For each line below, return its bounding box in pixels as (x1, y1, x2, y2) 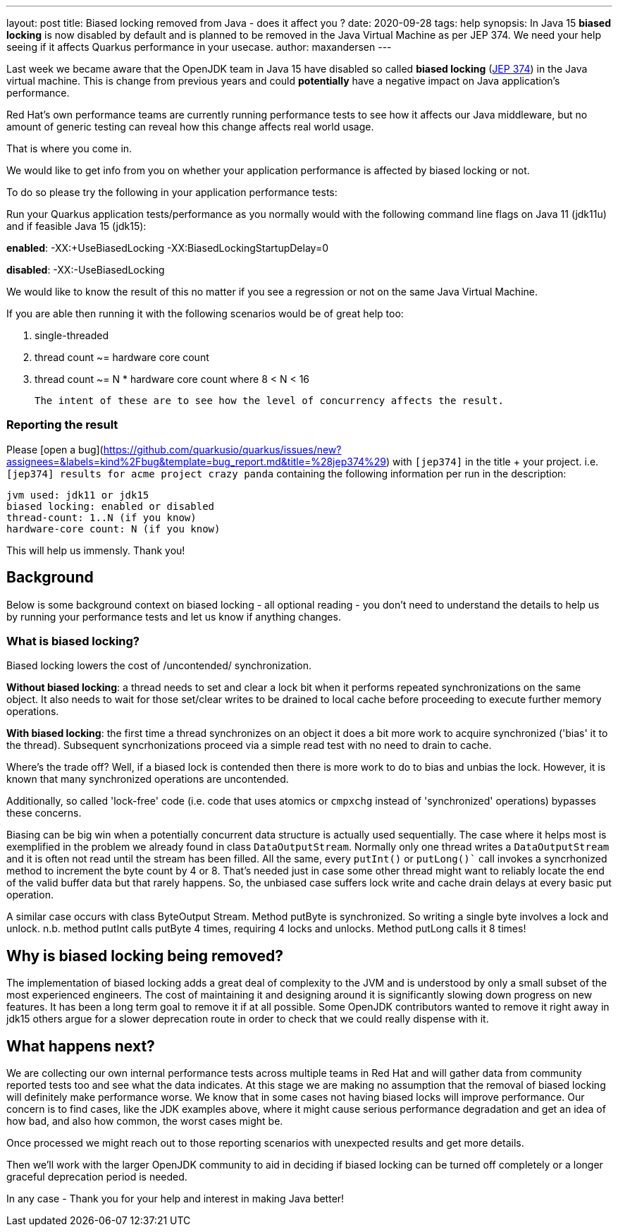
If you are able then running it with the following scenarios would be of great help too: (6, 307, 404, 319)
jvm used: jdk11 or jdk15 (6, 489, 149, 501)
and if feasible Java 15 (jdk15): (6, 220, 147, 232)
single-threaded (35, 329, 109, 341)
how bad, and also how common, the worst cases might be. (6, 1115, 283, 1128)
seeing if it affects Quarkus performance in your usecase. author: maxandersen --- (6, 41, 392, 53)
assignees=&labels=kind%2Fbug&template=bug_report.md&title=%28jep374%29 (6, 455, 387, 468)
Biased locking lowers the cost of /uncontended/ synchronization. (6, 659, 311, 672)
